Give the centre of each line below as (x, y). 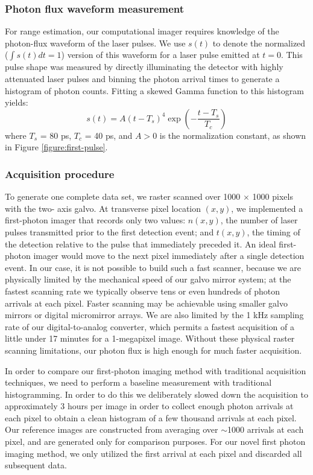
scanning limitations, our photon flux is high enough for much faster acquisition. (153, 350)
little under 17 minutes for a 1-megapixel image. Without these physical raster (150, 338)
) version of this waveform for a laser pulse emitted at (160, 55)
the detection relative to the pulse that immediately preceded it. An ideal (141, 244)
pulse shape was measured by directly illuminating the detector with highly (144, 67)
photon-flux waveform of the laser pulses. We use (95, 43)
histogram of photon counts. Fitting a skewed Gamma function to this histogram (154, 90)
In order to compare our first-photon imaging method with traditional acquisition (156, 370)
